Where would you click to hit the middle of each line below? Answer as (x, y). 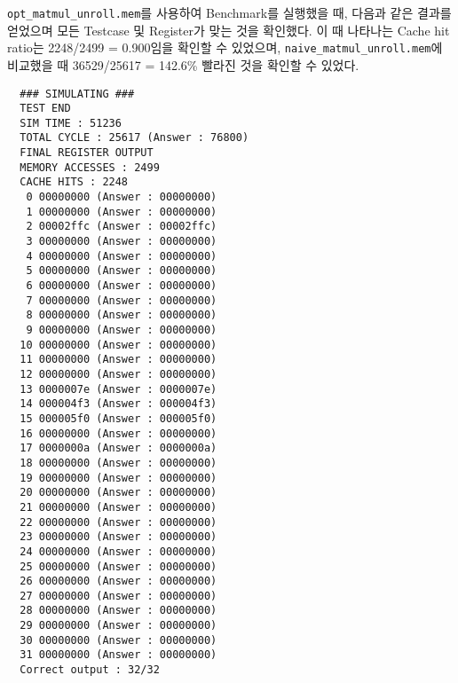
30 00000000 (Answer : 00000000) (118, 640)
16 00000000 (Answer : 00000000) (118, 433)
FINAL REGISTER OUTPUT (87, 153)
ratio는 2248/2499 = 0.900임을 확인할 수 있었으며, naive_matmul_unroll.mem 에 (225, 47)
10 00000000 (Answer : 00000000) (118, 345)
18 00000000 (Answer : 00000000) (118, 463)
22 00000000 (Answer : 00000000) (118, 522)
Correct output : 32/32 (90, 670)
